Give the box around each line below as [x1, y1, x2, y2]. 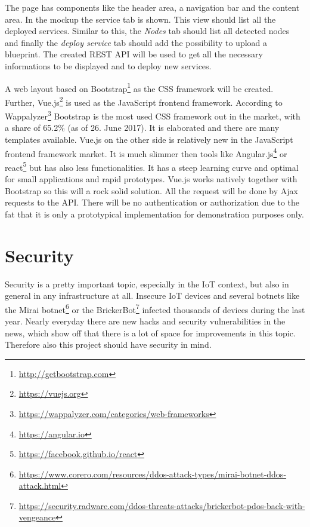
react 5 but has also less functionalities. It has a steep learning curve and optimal [5, 159, 299, 173]
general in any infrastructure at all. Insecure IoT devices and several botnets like [5, 289, 300, 302]
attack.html [18, 479, 61, 492]
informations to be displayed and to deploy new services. [5, 59, 212, 72]
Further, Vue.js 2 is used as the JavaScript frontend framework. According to [5, 94, 283, 108]
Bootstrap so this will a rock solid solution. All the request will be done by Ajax [5, 184, 298, 197]
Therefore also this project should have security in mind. [5, 338, 212, 351]
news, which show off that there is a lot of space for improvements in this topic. [5, 326, 296, 339]
